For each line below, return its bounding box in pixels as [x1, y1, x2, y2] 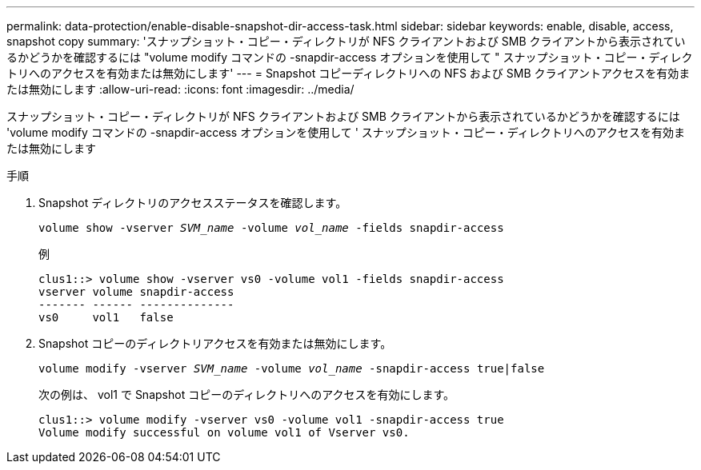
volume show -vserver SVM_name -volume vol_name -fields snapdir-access [38, 221, 504, 234]
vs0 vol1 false [38, 311, 174, 324]
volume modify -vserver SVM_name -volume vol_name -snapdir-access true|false [38, 362, 545, 375]
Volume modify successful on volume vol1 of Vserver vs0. [38, 426, 410, 439]
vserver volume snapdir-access [38, 285, 234, 298]
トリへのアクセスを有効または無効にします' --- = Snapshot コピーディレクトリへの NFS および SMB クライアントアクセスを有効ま [6, 66, 691, 80]
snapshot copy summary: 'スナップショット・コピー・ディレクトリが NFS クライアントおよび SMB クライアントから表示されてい [6, 34, 686, 48]
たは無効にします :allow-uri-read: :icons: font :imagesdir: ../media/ [6, 82, 355, 96]
